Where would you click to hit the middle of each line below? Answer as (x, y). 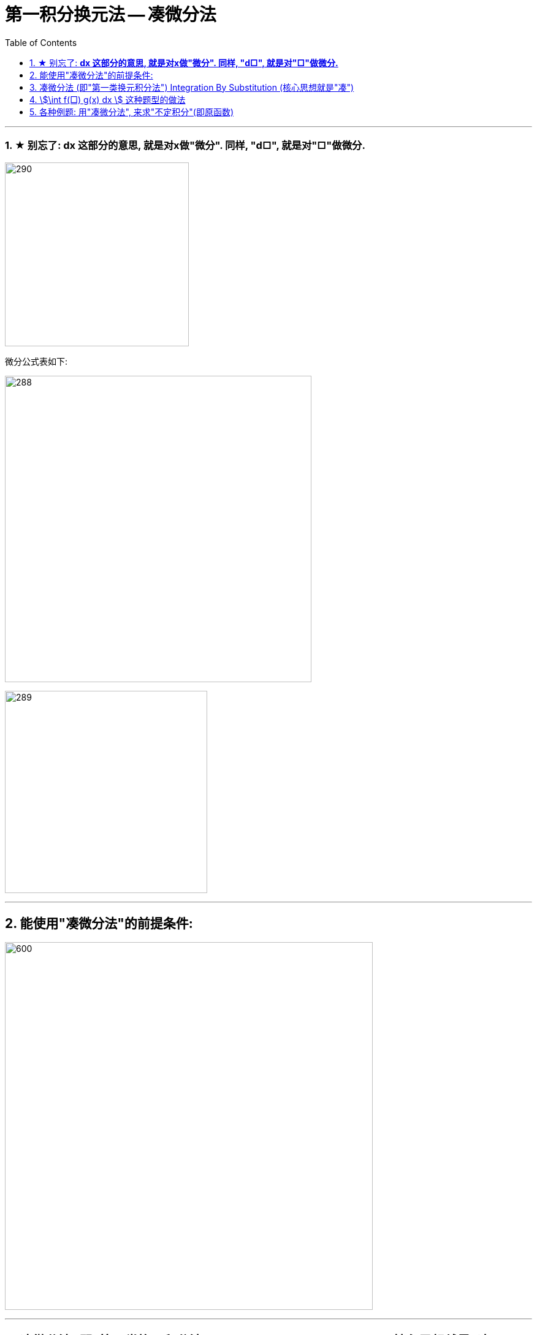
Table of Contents (41, 42)
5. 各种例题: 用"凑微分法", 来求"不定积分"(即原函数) (131, 112)
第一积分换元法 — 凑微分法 (111, 15)
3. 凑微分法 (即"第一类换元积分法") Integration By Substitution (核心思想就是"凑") (192, 87)
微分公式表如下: (36, 361)
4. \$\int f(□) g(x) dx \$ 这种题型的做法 (108, 99)
